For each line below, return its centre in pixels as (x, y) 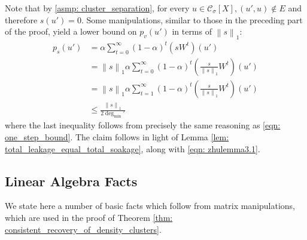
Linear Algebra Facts (71, 181)
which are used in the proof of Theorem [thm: (89, 217)
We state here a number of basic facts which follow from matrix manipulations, (150, 206)
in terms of (192, 31)
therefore (21, 19)
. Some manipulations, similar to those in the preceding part (192, 19)
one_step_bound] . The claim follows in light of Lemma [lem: (117, 136)
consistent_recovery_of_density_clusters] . (83, 229)
